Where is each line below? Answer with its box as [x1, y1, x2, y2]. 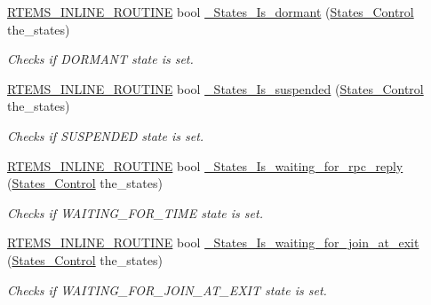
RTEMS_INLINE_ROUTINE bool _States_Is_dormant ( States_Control [7, 3, 414, 20]
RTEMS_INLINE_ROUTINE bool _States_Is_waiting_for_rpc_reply [7, 156, 403, 175]
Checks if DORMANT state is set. [7, 50, 194, 68]
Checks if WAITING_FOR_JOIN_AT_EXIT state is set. [7, 280, 327, 299]
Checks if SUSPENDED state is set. [7, 126, 204, 145]
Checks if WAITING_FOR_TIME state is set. [7, 203, 263, 222]
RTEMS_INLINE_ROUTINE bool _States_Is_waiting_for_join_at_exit [7, 233, 419, 252]
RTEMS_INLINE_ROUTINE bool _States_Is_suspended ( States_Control [7, 79, 424, 98]
